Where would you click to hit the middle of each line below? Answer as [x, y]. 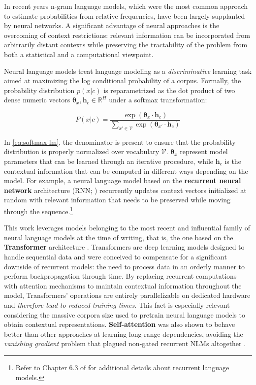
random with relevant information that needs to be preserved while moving [117, 200]
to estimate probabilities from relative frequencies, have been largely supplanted [125, 16]
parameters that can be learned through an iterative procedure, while [109, 161]
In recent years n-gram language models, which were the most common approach [126, 6]
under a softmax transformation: [158, 100]
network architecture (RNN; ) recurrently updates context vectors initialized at [125, 190]
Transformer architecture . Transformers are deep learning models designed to [124, 247]
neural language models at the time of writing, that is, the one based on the [119, 237]
